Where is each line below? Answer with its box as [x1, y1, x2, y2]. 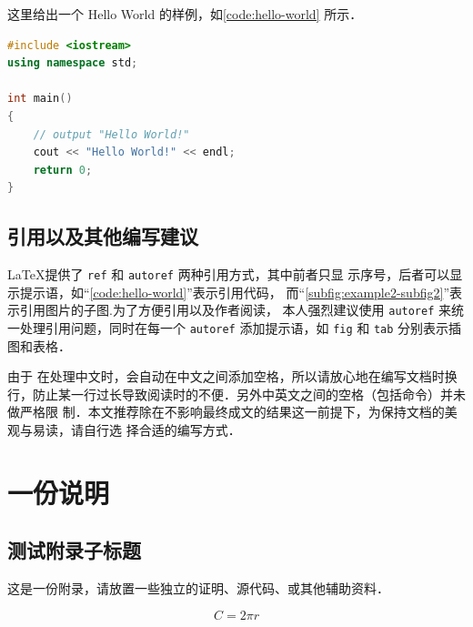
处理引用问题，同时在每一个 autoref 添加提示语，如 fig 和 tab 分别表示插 [19, 319, 462, 338]
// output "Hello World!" [33, 127, 190, 141]
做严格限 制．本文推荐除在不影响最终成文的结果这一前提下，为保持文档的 [7, 402, 445, 421]
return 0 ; [33, 163, 93, 177]
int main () [7, 92, 73, 106]
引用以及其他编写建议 [7, 222, 198, 250]
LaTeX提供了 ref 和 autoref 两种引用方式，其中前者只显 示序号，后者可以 [7, 265, 450, 284]
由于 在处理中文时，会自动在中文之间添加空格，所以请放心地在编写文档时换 [7, 367, 458, 386]
